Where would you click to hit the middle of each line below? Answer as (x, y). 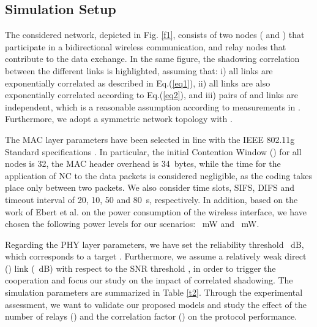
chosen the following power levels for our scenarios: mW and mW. (132, 224)
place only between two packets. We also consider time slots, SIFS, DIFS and (150, 187)
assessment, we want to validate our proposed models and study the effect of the (156, 304)
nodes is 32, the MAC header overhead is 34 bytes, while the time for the (143, 163)
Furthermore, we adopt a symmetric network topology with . (119, 119)
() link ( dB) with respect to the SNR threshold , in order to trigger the (140, 268)
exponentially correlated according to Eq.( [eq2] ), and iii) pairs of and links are (151, 95)
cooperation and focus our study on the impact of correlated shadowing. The (149, 280)
